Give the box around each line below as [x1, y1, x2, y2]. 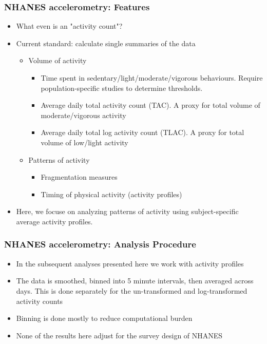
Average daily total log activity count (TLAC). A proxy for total [41, 127, 244, 138]
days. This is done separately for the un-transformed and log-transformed [16, 285, 247, 296]
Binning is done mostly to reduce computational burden [16, 313, 193, 323]
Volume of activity [28, 55, 87, 66]
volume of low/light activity [41, 137, 128, 147]
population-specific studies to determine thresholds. [41, 82, 203, 93]
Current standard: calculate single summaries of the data [16, 37, 196, 48]
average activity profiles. [16, 216, 93, 226]
